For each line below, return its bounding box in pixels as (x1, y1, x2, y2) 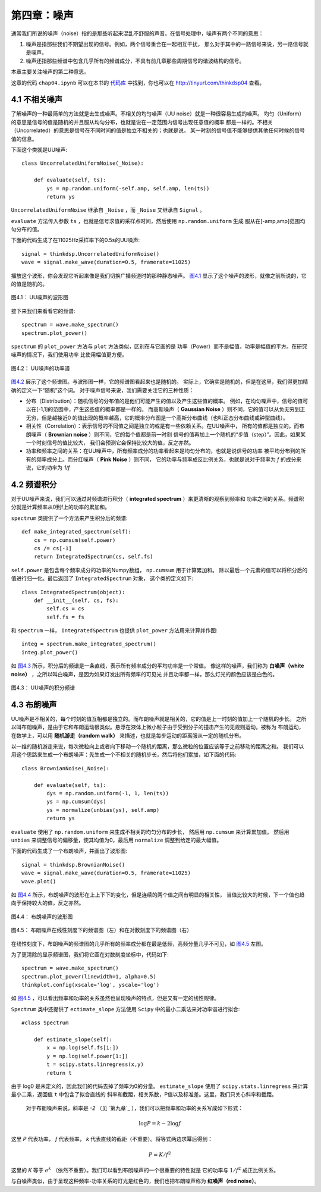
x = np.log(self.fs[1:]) (46, 1044, 119, 1051)
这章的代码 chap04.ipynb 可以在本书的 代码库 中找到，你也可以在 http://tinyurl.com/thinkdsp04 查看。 (11, 79, 265, 86)
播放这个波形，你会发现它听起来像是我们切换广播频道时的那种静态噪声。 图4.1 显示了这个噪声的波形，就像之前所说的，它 (11, 272, 307, 279)
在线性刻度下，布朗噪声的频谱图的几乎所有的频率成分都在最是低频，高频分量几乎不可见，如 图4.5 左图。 (11, 940, 267, 947)
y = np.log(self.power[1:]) (46, 1053, 128, 1059)
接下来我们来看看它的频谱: (11, 307, 75, 315)
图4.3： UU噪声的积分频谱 (11, 684, 75, 691)
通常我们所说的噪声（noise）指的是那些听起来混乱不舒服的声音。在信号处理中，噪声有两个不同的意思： (11, 30, 264, 37)
